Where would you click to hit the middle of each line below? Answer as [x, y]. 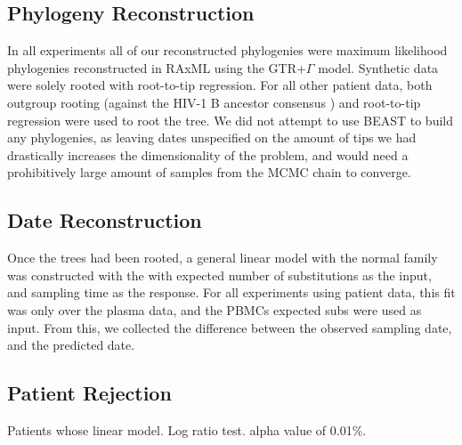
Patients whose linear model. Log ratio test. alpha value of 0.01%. [187, 429]
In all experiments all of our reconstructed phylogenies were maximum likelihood [227, 50]
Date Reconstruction [105, 220]
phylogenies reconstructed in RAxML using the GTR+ [157, 67]
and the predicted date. [71, 345]
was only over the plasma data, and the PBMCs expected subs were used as [215, 309]
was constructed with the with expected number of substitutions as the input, [219, 275]
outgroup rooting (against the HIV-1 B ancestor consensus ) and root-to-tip [214, 102]
